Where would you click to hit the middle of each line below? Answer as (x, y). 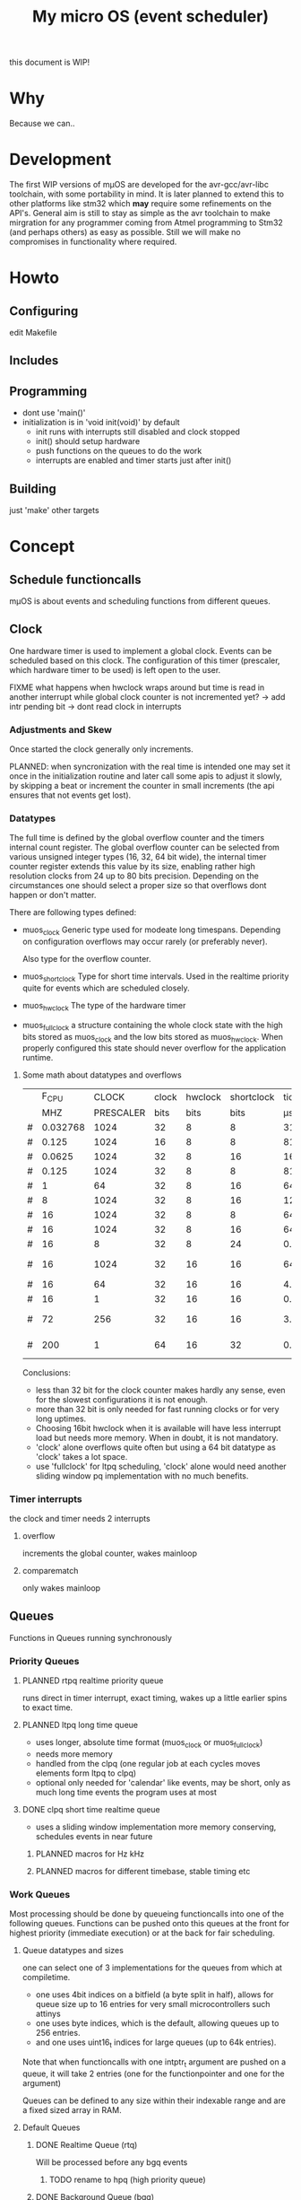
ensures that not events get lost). (70, 795)
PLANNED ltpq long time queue (80, 1725)
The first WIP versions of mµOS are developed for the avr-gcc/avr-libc (139, 185)
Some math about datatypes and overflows (102, 1075)
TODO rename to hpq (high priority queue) (127, 2179)
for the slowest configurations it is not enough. (122, 1399)
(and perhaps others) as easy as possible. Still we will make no (125, 232)
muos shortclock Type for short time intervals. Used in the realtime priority (155, 978)
